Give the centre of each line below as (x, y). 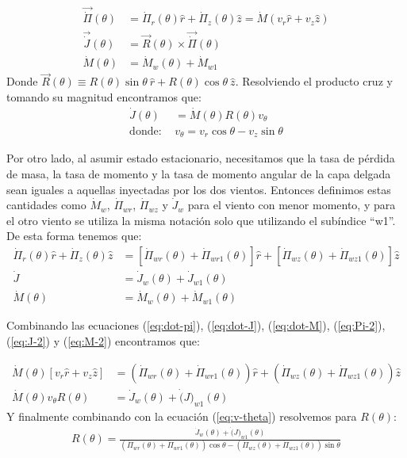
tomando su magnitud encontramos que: (104, 97)
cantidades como (46, 205)
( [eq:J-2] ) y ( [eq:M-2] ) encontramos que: (103, 341)
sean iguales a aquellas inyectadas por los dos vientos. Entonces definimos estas (199, 189)
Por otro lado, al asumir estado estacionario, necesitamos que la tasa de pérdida (201, 158)
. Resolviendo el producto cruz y (314, 81)
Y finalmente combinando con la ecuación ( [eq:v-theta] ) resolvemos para (182, 416)
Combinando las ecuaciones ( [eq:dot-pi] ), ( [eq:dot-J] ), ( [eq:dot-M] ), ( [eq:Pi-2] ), (196, 325)
